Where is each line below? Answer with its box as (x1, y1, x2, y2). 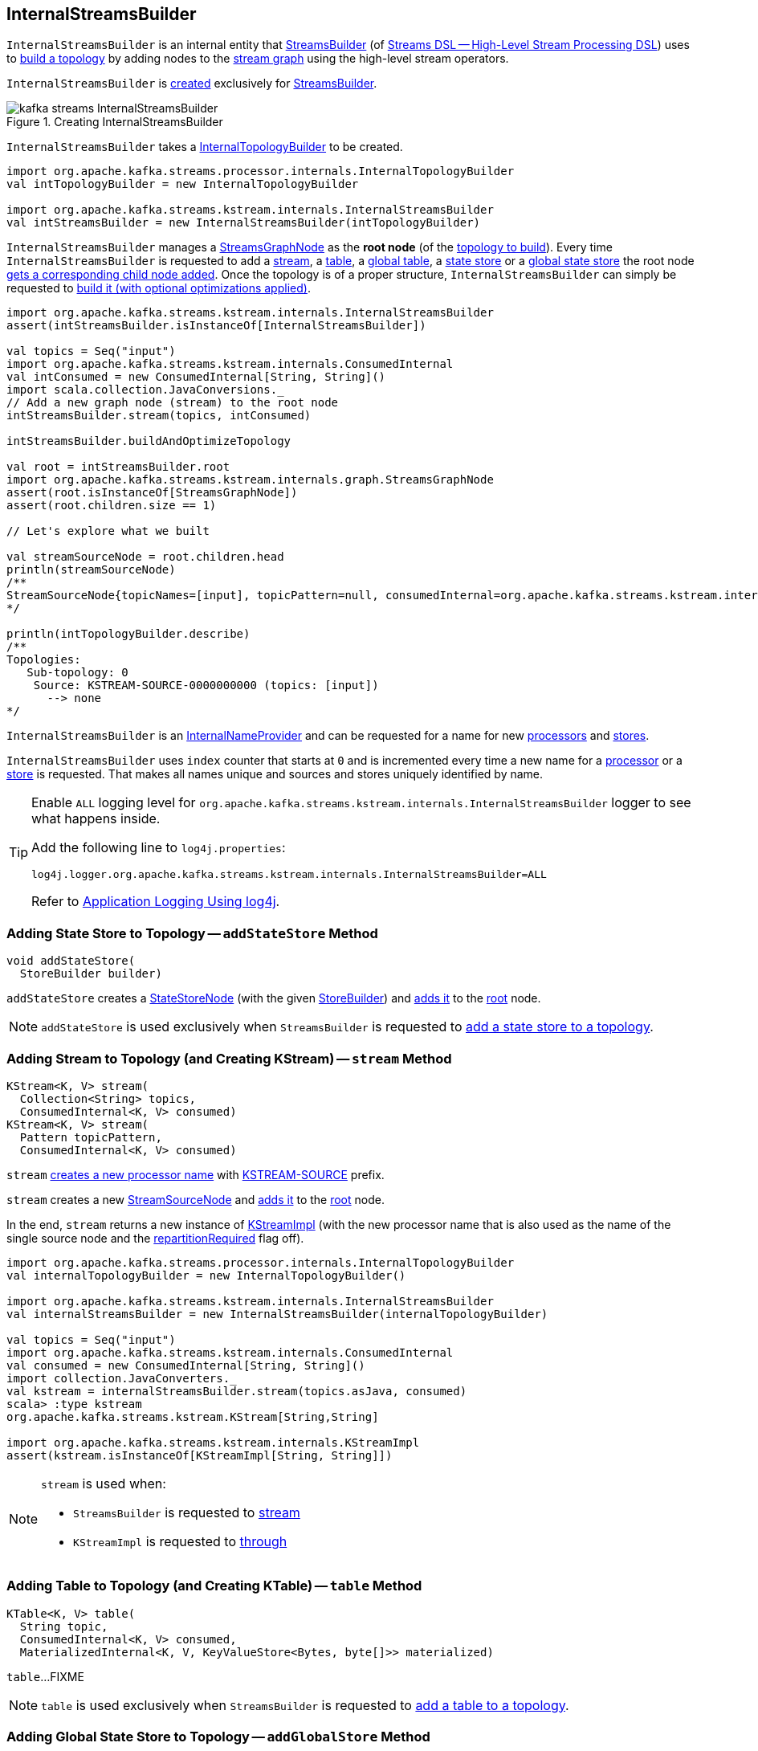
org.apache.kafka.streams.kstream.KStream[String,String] (6, 1410, 379, 1423)
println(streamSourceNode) (6, 563, 176, 577)
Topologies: (6, 653, 81, 667)
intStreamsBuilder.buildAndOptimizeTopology (6, 435, 291, 448)
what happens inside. (31, 810, 161, 827)
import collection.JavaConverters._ (6, 1371, 237, 1385)
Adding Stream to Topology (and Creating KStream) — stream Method (6, 1050, 452, 1067)
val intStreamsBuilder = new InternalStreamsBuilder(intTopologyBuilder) (6, 216, 481, 230)
